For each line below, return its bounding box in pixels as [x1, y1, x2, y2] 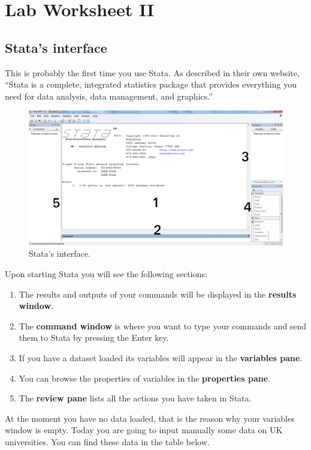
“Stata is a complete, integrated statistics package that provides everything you [5, 78, 297, 91]
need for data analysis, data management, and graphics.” [5, 89, 213, 102]
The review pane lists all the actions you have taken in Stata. [19, 392, 252, 404]
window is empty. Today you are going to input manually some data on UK [5, 424, 283, 436]
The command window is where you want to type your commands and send [19, 319, 307, 332]
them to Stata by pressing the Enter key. [19, 331, 169, 344]
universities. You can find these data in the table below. [5, 435, 210, 448]
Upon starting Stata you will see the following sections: [5, 267, 207, 280]
